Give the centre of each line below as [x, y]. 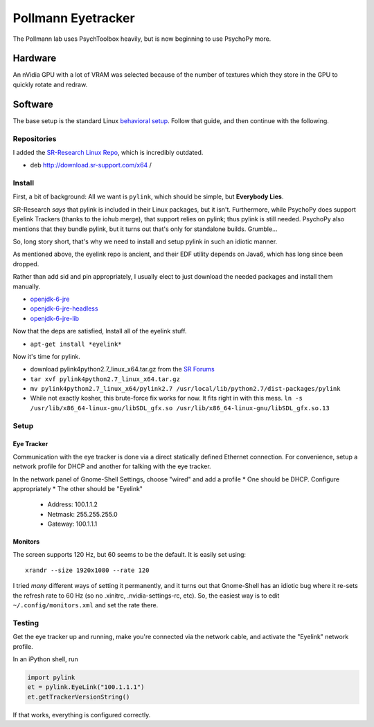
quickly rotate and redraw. [50, 84]
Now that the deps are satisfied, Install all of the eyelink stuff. [100, 331]
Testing [26, 623]
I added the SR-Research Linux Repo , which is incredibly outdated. [108, 152]
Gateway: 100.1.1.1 [72, 524]
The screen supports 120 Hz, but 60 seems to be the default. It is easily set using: [129, 554]
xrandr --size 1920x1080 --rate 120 [87, 570]
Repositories [35, 138]
